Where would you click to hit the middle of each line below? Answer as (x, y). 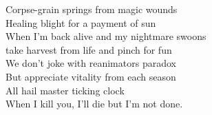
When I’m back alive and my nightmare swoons (106, 36)
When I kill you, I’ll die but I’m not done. (94, 104)
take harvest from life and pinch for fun (89, 49)
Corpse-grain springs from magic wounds (92, 9)
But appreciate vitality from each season (91, 76)
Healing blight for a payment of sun (81, 22)
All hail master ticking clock (65, 90)
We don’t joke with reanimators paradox (91, 63)
